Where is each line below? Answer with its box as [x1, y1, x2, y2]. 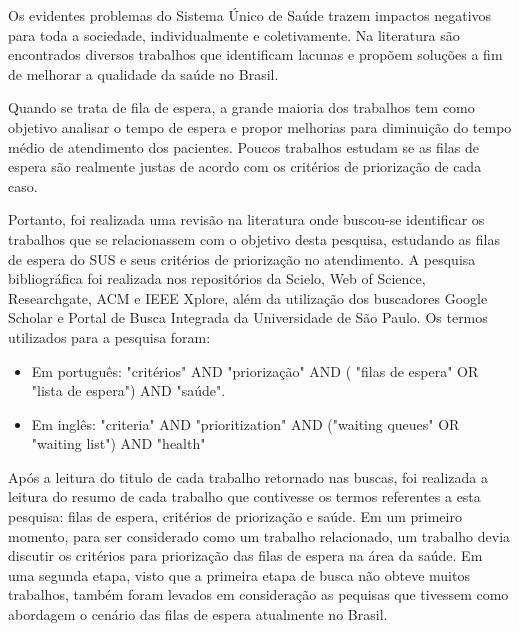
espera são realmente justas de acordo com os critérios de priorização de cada [8, 156, 482, 177]
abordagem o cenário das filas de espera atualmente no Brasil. [8, 604, 388, 625]
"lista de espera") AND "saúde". [31, 380, 226, 401]
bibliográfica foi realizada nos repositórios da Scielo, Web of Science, [8, 268, 426, 289]
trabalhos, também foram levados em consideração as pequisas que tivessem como [8, 584, 509, 605]
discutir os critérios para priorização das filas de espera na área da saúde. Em [8, 545, 483, 566]
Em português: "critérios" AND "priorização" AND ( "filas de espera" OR [31, 360, 479, 381]
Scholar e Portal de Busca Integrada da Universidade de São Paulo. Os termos [8, 307, 488, 328]
